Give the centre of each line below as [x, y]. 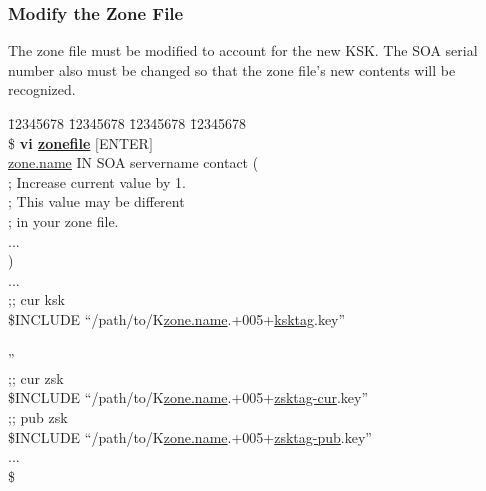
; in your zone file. [63, 220]
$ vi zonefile [49, 142]
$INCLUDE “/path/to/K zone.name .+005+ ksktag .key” [177, 318]
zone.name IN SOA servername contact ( [133, 162]
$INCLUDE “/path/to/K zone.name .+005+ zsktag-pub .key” [190, 436]
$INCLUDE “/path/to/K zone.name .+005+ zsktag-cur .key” [188, 397]
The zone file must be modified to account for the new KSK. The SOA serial [243, 50]
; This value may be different [96, 201]
